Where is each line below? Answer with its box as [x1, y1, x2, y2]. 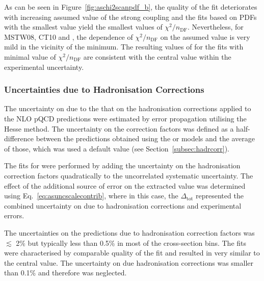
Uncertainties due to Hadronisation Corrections [4, 83, 204, 96]
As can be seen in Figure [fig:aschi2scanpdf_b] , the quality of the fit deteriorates [4, 2, 257, 12]
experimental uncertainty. [4, 61, 84, 72]
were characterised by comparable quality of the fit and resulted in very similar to [4, 247, 260, 258]
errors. [4, 210, 24, 221]
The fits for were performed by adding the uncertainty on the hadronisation [4, 160, 241, 171]
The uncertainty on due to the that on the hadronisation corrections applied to [4, 103, 251, 114]
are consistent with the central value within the [83, 51, 231, 62]
